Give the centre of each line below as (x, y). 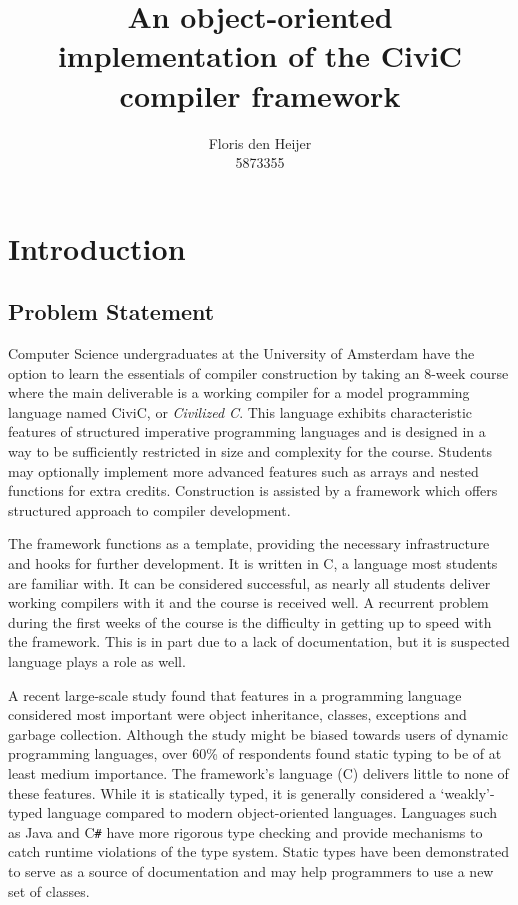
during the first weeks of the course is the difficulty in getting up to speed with (250, 621)
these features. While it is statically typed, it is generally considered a (222, 792)
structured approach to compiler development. (149, 509)
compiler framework (260, 94)
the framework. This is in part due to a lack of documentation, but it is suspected (259, 641)
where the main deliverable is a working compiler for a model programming (239, 392)
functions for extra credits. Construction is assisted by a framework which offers (253, 490)
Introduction (97, 247)
